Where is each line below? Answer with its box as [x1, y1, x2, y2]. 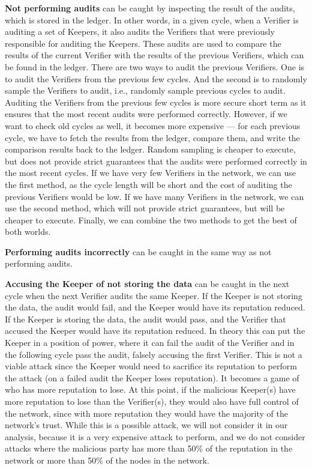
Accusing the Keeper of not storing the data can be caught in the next [5, 277, 290, 290]
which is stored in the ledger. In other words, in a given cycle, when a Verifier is [5, 13, 299, 26]
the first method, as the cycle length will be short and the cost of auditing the [5, 178, 292, 190]
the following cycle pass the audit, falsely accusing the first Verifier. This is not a [5, 348, 302, 360]
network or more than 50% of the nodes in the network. [5, 453, 209, 466]
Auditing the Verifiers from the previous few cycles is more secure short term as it [5, 95, 307, 108]
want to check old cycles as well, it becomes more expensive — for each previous [5, 119, 301, 132]
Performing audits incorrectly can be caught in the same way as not [5, 245, 272, 258]
